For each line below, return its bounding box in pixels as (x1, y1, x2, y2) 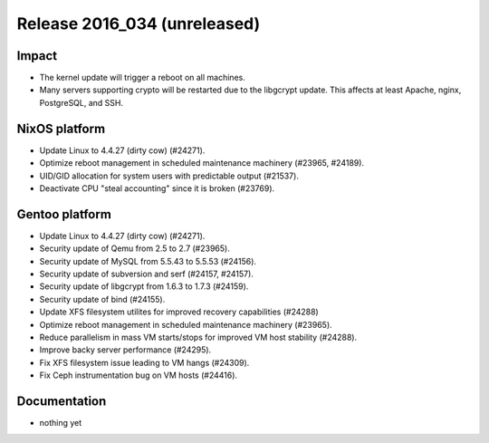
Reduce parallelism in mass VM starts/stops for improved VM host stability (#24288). (39, 332, 358, 342)
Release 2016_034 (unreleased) (16, 14, 261, 34)
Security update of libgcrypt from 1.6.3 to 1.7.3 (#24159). (39, 281, 249, 292)
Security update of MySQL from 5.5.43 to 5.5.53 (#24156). (39, 255, 257, 266)
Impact (16, 48, 58, 63)
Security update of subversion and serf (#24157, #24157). (39, 268, 254, 279)
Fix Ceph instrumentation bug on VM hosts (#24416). (39, 370, 238, 380)
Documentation (16, 393, 107, 409)
